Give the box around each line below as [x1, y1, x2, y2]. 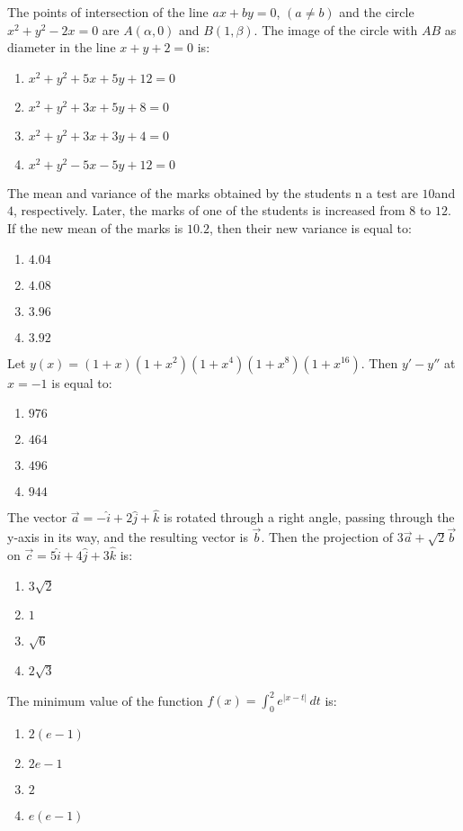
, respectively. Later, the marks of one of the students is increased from [13, 201, 405, 220]
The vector [7, 508, 67, 527]
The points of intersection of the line [7, 3, 209, 21]
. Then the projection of [261, 528, 394, 546]
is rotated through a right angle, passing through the [163, 508, 455, 527]
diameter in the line [7, 38, 116, 57]
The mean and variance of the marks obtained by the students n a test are [7, 183, 418, 202]
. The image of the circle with [254, 20, 418, 39]
